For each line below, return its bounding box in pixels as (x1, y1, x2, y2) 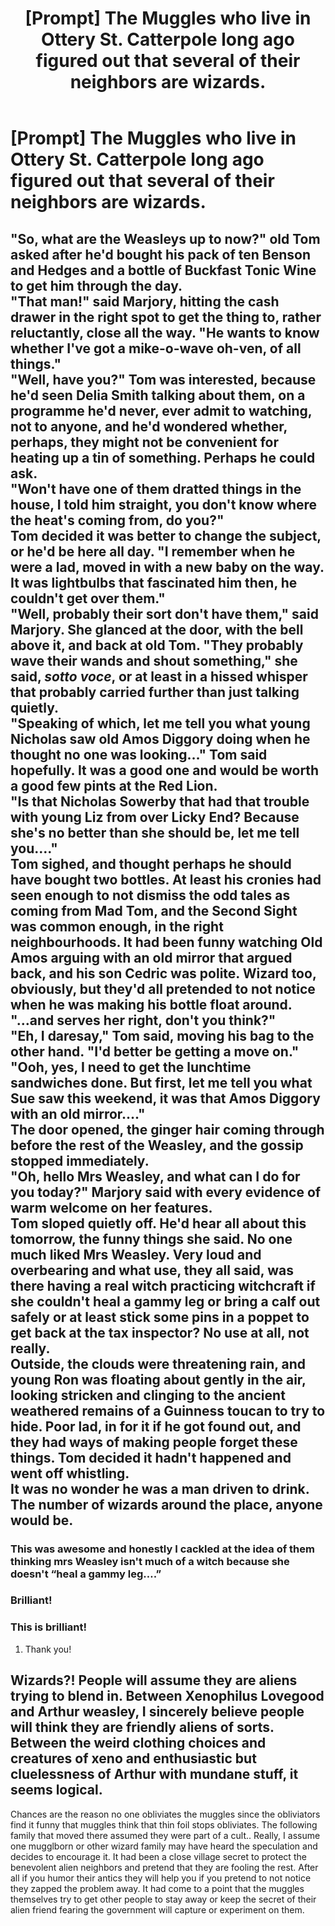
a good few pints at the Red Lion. (10, 777, 218, 794)
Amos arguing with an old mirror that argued (10, 949, 293, 966)
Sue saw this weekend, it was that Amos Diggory (10, 1090, 321, 1107)
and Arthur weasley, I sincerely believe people (10, 1703, 305, 1721)
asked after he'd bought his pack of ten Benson (10, 246, 311, 263)
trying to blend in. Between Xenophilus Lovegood (10, 1688, 325, 1705)
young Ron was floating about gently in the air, (10, 1371, 307, 1388)
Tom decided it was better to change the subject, (10, 527, 322, 544)
